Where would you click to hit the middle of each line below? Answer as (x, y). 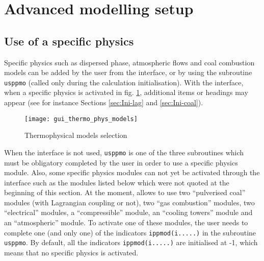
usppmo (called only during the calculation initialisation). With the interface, (124, 82)
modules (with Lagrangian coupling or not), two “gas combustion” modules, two (129, 202)
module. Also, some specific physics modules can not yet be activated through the (132, 172)
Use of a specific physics (69, 41)
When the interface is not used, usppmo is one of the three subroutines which (124, 152)
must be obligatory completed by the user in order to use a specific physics (121, 162)
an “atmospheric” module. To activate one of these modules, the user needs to (126, 222)
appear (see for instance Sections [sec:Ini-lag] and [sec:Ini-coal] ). (104, 102)
